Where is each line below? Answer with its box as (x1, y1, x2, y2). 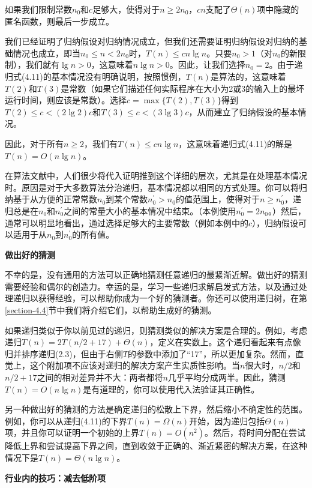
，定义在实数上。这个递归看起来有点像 (149, 336, 301, 348)
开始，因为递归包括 (189, 414, 265, 427)
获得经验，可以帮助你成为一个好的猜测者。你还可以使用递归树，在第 (38, 292, 307, 304)
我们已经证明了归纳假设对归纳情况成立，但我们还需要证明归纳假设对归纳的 (5, 35, 299, 47)
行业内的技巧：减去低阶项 (5, 471, 106, 484)
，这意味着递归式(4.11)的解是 (178, 137, 293, 149)
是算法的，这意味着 (210, 70, 286, 82)
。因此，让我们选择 (169, 58, 245, 71)
